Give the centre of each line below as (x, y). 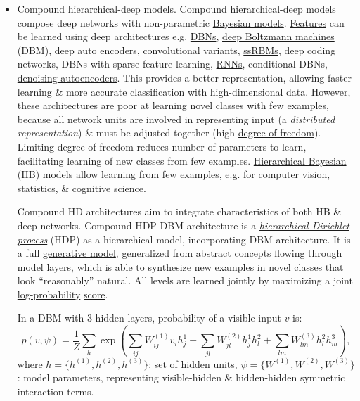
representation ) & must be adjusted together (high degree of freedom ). (169, 133)
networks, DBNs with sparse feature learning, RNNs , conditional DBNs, (172, 64)
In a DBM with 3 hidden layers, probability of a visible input (149, 318)
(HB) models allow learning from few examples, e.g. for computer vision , (174, 174)
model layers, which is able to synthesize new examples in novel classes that (180, 266)
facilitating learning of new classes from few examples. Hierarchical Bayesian (182, 160)
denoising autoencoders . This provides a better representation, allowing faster (184, 77)
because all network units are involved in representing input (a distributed (176, 119)
